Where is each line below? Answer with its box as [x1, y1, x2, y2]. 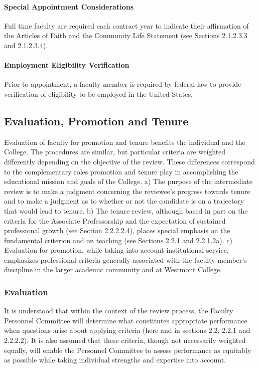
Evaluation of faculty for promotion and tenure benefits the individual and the [4, 136, 245, 147]
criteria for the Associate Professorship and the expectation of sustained [4, 215, 226, 226]
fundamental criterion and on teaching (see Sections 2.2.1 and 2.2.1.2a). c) [4, 235, 232, 245]
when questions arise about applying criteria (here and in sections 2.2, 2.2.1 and [4, 325, 250, 335]
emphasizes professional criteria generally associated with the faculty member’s [4, 254, 247, 265]
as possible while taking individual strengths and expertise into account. [4, 354, 226, 365]
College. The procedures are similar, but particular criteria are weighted [4, 146, 226, 157]
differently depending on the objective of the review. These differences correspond [4, 156, 255, 166]
